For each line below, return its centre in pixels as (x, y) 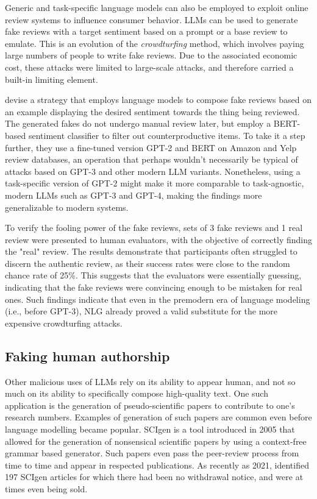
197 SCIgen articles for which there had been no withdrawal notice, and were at (154, 477)
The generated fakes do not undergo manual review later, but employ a (138, 123)
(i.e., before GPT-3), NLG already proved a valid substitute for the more (141, 311)
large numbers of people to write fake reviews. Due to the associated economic (151, 55)
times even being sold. (46, 488)
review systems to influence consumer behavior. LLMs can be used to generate (151, 19)
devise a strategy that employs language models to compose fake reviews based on (158, 100)
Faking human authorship (87, 356)
